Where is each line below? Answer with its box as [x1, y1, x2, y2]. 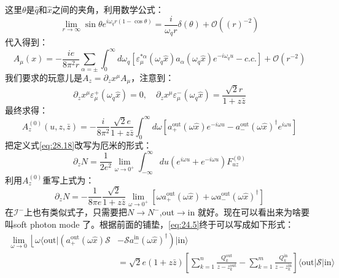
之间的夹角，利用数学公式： [52, 3, 164, 15]
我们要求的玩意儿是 [5, 71, 82, 83]
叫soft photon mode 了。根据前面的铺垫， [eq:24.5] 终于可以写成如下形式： [5, 217, 294, 230]
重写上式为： [42, 173, 95, 186]
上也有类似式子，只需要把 [24, 206, 128, 218]
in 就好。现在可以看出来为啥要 [187, 206, 310, 218]
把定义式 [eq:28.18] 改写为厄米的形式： [5, 138, 152, 151]
